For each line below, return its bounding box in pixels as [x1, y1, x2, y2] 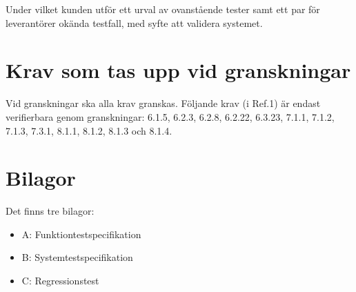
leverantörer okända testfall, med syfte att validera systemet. [6, 15, 263, 30]
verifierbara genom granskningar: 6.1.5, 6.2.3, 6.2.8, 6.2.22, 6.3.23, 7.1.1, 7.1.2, [6, 109, 335, 124]
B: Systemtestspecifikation [21, 250, 133, 264]
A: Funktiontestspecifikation [21, 226, 141, 241]
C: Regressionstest [21, 273, 99, 287]
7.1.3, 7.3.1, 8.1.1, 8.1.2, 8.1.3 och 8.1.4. [6, 123, 172, 137]
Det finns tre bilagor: [6, 204, 95, 218]
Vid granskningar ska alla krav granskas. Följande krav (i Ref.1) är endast [6, 96, 321, 110]
